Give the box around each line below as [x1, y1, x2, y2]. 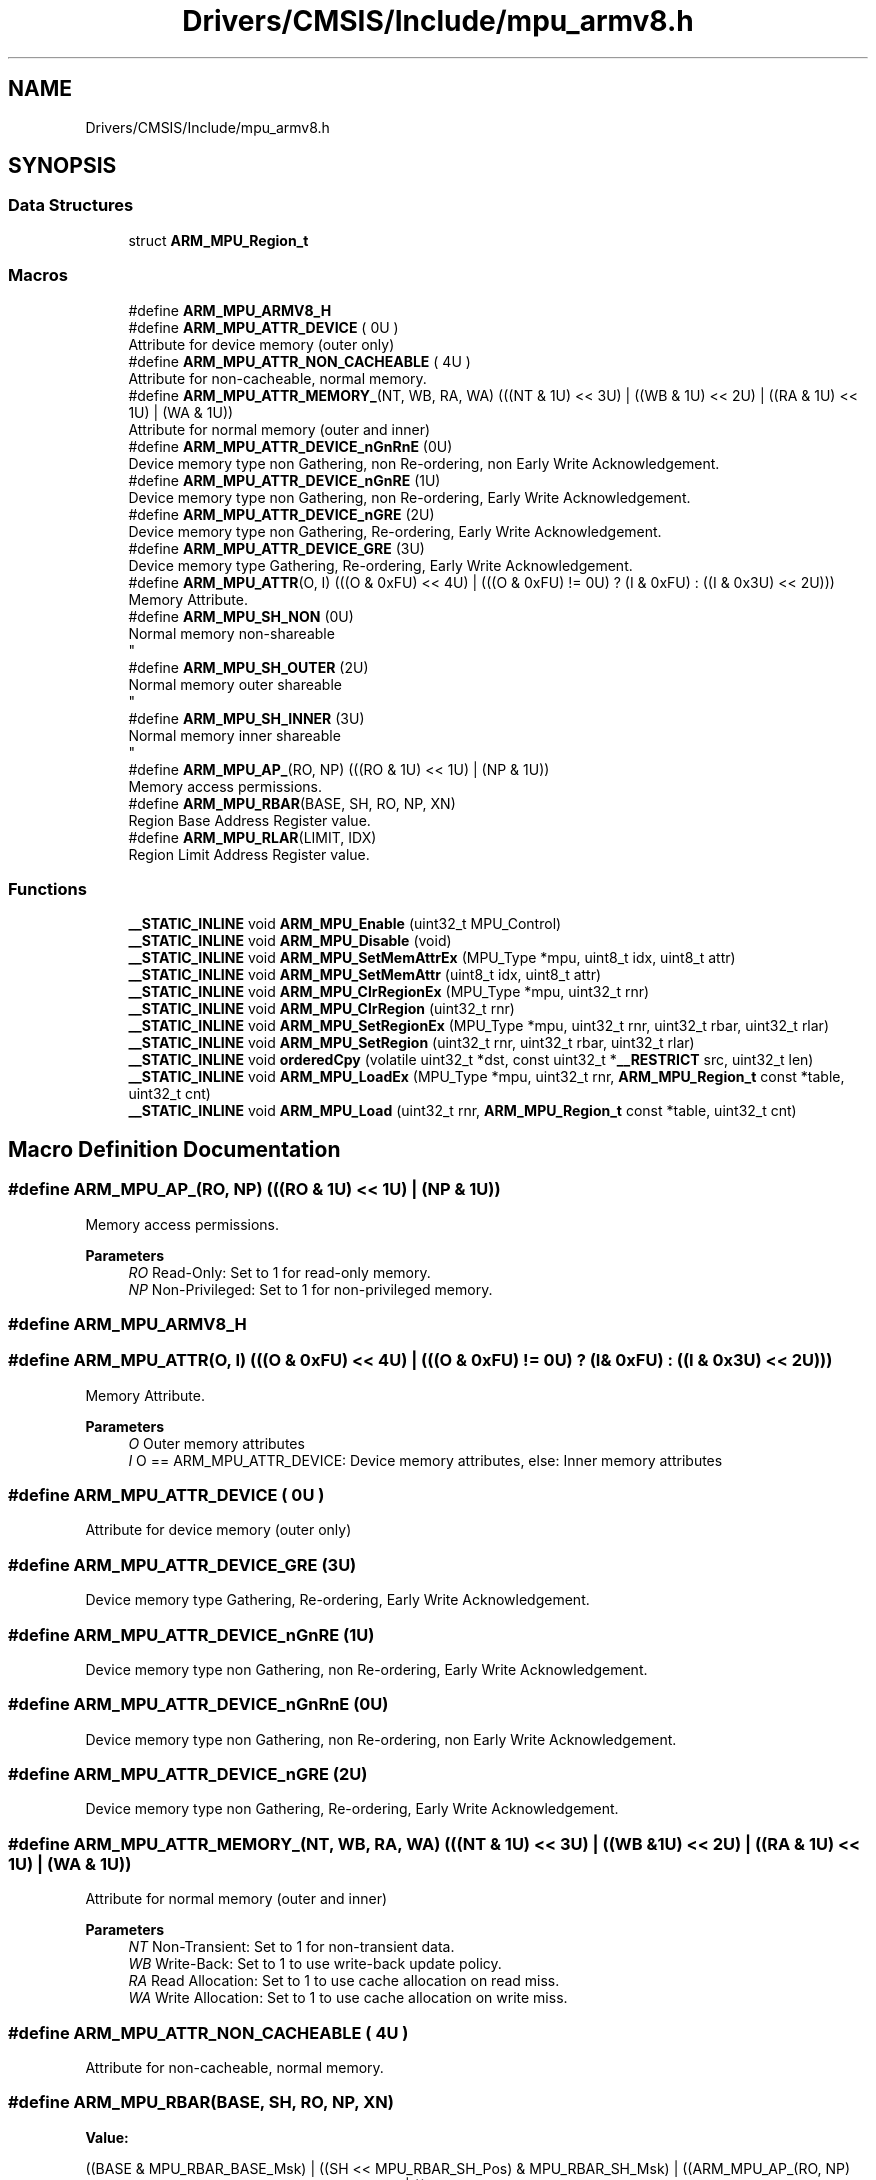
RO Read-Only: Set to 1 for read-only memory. [128, 1263, 431, 1281]
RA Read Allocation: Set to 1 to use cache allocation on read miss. [128, 1972, 560, 1990]
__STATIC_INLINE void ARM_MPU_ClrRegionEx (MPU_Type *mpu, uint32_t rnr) [128, 983, 650, 1001]
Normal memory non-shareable [128, 624, 335, 642]
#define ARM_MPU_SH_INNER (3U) [128, 709, 365, 727]
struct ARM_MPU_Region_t [128, 231, 309, 249]
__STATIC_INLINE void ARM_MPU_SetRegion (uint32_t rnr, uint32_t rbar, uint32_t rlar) [128, 1034, 695, 1052]
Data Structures [8, 195, 134, 216]
